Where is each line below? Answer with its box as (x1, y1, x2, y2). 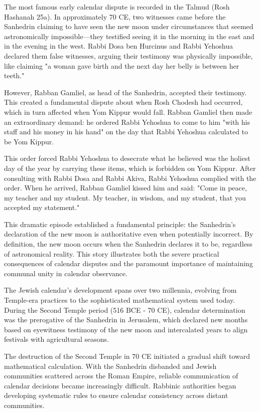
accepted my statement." (4, 202, 80, 213)
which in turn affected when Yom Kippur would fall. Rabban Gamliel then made (4, 106, 252, 117)
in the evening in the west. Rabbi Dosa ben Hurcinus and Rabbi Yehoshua (4, 41, 233, 51)
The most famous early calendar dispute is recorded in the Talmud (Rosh (4, 2, 230, 12)
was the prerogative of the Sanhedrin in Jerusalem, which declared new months (4, 314, 248, 325)
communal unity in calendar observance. (4, 268, 127, 278)
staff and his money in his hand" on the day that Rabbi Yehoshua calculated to (4, 126, 248, 137)
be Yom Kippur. (4, 136, 54, 146)
